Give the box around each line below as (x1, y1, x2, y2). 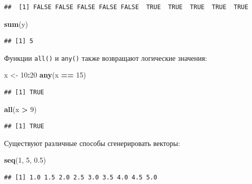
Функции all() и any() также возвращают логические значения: (4, 52, 207, 63)
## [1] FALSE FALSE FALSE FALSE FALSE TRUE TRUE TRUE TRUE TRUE (4, 4, 248, 11)
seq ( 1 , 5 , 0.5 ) (4, 155, 46, 165)
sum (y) (4, 18, 29, 29)
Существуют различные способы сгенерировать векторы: (4, 137, 180, 148)
